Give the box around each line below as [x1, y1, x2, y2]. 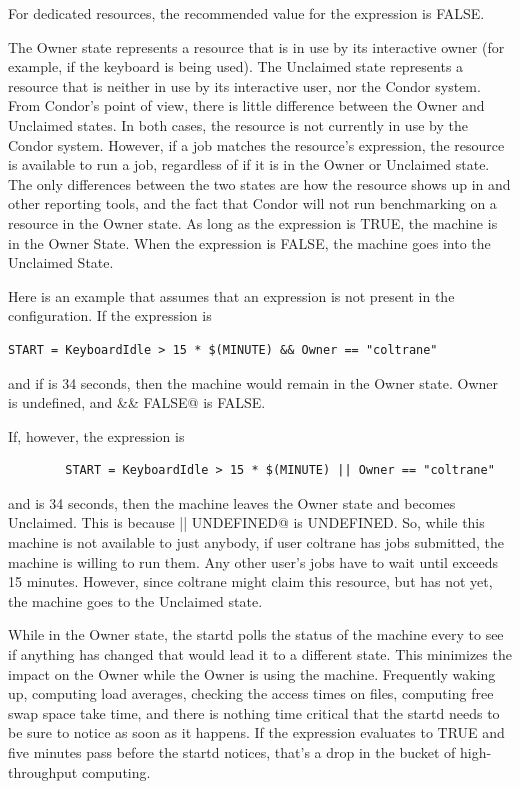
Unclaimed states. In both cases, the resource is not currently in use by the [8, 114, 468, 135]
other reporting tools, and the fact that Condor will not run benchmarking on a [8, 193, 497, 214]
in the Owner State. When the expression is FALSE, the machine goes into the [8, 232, 491, 253]
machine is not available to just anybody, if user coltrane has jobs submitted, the [8, 532, 505, 553]
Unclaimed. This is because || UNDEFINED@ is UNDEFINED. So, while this [8, 512, 485, 533]
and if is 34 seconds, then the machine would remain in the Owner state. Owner [8, 372, 499, 393]
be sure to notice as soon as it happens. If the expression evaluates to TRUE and [8, 722, 505, 743]
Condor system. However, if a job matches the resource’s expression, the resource [8, 134, 505, 155]
